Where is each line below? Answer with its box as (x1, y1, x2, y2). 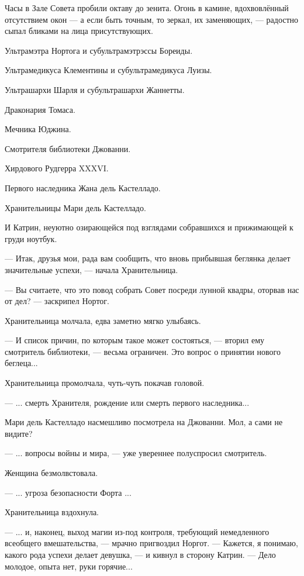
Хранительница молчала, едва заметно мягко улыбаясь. (5, 314, 201, 326)
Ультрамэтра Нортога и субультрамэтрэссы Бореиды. (5, 44, 193, 56)
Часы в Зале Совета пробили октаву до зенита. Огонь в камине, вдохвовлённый (5, 2, 289, 13)
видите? (5, 427, 33, 439)
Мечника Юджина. (5, 123, 71, 135)
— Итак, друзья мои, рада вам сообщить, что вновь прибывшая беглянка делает (5, 252, 291, 264)
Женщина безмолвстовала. (5, 467, 98, 479)
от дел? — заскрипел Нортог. (5, 295, 109, 307)
